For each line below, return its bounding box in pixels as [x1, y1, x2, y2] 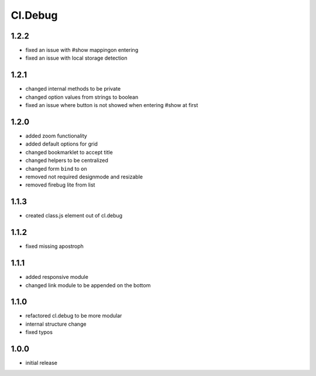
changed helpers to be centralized [25, 157, 108, 164]
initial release [25, 360, 58, 367]
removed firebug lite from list [25, 181, 95, 188]
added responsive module [25, 274, 89, 281]
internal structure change [25, 320, 87, 327]
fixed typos [25, 329, 53, 336]
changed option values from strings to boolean [25, 94, 139, 101]
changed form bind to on [25, 165, 87, 172]
